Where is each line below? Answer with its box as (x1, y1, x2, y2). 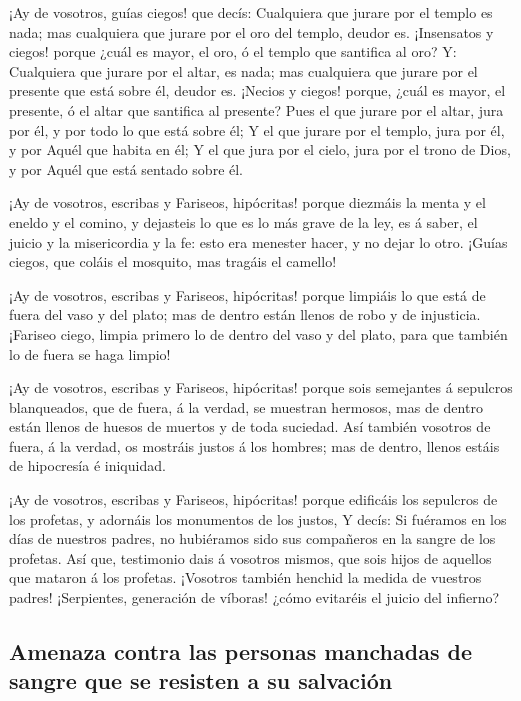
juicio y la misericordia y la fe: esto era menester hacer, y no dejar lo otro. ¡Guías (9, 231, 508, 252)
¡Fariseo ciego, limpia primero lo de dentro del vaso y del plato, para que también (9, 323, 508, 344)
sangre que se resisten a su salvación (9, 665, 393, 696)
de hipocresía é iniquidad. (9, 455, 166, 476)
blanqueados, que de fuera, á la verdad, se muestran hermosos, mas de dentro (9, 396, 483, 417)
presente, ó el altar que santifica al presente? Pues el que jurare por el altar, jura (9, 99, 504, 120)
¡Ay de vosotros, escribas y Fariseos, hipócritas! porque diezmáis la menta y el (9, 192, 486, 213)
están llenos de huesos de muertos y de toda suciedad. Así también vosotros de (9, 416, 491, 437)
